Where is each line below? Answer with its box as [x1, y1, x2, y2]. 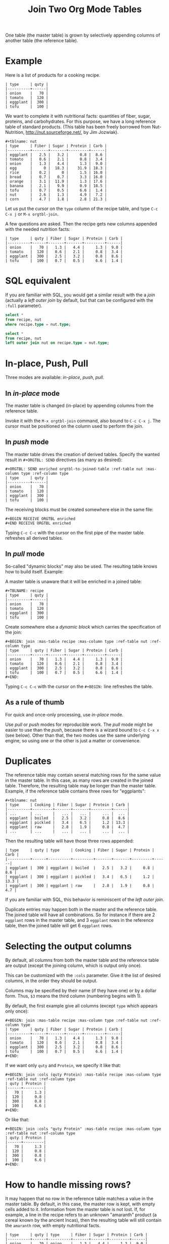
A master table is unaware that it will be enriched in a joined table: [5, 578, 142, 584]
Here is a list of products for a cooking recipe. [5, 72, 101, 78]
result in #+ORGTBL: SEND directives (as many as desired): [5, 457, 123, 463]
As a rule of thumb [5, 698, 65, 707]
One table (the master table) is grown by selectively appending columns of [5, 32, 160, 39]
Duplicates [5, 755, 51, 767]
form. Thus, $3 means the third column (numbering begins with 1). [5, 993, 142, 999]
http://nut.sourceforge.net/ [25, 129, 81, 135]
